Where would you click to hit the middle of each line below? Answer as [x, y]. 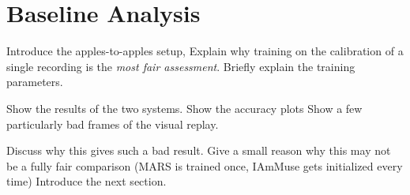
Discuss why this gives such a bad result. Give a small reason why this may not [199, 150]
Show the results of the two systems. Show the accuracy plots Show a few [184, 108]
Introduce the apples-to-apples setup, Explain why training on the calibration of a [205, 51]
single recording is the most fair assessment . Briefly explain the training [181, 66]
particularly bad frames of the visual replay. [113, 124]
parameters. [35, 82]
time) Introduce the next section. [87, 181]
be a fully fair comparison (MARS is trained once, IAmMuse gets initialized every [205, 165]
